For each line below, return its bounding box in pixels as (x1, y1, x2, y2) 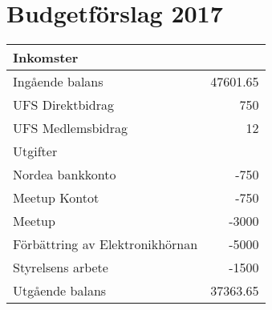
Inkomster (13, 48, 79, 67)
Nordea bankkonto (13, 165, 116, 184)
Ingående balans (13, 72, 104, 91)
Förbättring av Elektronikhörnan (13, 235, 198, 254)
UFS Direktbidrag (13, 95, 114, 115)
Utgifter (13, 142, 58, 161)
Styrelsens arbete (13, 258, 108, 277)
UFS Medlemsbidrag (13, 119, 128, 138)
